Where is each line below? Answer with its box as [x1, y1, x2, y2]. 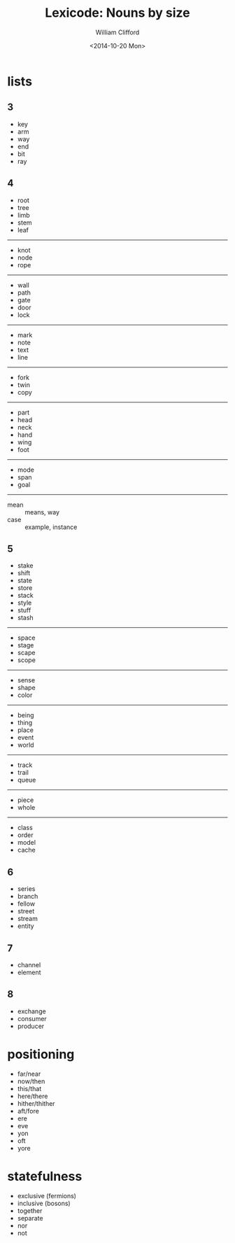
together [17, 1206, 43, 1215]
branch [17, 892, 38, 901]
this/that [17, 1084, 42, 1093]
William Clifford [95, 28, 140, 36]
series [17, 885, 36, 893]
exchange [17, 1006, 47, 1016]
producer [17, 1022, 45, 1030]
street [17, 907, 35, 915]
